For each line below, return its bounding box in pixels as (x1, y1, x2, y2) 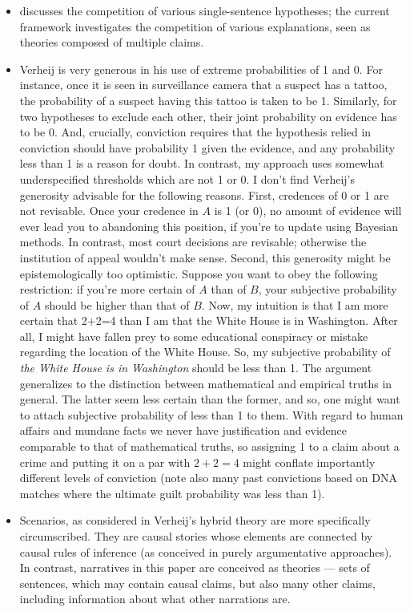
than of (211, 281, 247, 298)
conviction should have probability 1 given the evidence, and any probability (19, 139, 396, 156)
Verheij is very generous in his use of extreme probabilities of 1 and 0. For (19, 60, 383, 77)
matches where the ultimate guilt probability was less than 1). (19, 484, 325, 501)
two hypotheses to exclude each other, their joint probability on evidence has (19, 107, 397, 124)
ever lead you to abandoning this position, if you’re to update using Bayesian (19, 217, 399, 234)
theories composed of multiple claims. (19, 34, 204, 51)
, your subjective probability (258, 281, 397, 298)
